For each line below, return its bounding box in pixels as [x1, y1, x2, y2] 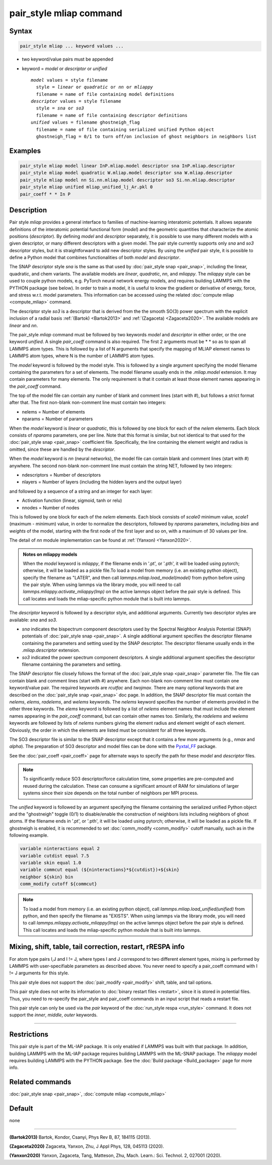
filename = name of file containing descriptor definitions [36, 112, 188, 118]
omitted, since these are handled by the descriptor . [9, 446, 116, 452]
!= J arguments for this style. [9, 970, 70, 976]
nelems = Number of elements [22, 409, 85, 415]
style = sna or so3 [36, 105, 84, 111]
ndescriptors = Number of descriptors [22, 472, 101, 478]
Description [9, 206, 47, 214]
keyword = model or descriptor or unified [22, 66, 108, 72]
